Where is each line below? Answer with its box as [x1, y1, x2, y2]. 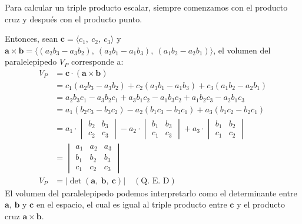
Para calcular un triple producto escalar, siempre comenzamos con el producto [5, 1, 288, 13]
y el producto [237, 198, 285, 210]
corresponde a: [71, 55, 124, 68]
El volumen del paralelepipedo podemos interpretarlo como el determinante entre [5, 186, 297, 199]
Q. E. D [141, 176, 170, 185]
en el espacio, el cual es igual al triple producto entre [36, 198, 227, 210]
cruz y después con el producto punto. [5, 12, 142, 25]
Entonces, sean [5, 32, 58, 45]
